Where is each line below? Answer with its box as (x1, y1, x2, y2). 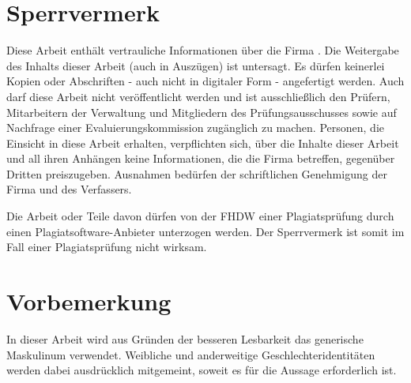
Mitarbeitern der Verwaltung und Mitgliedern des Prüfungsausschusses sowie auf (6, 103, 397, 120)
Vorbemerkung (6, 285, 172, 317)
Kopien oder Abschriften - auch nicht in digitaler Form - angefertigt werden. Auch (6, 73, 405, 89)
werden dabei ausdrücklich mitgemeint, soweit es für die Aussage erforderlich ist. (6, 362, 397, 378)
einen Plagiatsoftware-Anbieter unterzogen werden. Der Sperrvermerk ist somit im (6, 223, 405, 239)
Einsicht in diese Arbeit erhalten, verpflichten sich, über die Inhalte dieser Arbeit (6, 134, 399, 151)
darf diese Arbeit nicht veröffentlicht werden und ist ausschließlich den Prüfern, (6, 88, 390, 104)
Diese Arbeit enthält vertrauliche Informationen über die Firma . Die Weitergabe (6, 42, 399, 58)
